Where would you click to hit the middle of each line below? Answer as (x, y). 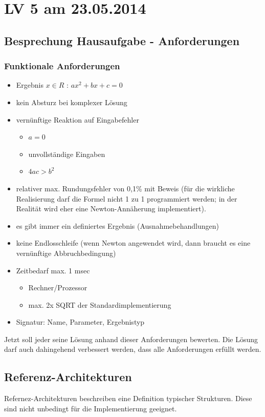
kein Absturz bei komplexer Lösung (72, 102)
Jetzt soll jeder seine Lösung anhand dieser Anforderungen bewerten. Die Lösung (131, 339)
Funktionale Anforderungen (62, 66)
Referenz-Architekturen (68, 377)
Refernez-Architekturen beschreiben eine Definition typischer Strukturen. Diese (128, 398)
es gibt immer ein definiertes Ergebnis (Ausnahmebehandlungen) (117, 225)
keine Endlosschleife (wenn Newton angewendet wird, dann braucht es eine (133, 243)
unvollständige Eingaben (67, 154)
